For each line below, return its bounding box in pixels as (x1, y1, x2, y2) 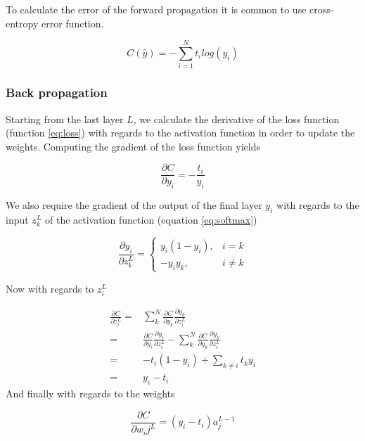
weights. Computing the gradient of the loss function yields (6, 139, 261, 153)
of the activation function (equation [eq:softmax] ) (44, 212, 257, 226)
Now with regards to (6, 281, 94, 295)
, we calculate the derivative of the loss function (133, 111, 340, 126)
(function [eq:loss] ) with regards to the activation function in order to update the (6, 125, 355, 140)
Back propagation (6, 84, 108, 101)
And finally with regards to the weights (6, 386, 175, 401)
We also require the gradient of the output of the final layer (6, 198, 262, 212)
